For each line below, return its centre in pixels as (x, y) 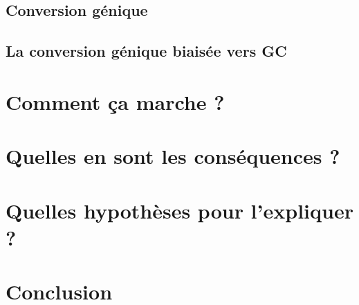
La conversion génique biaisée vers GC (146, 51)
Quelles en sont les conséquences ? (173, 156)
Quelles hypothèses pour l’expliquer (179, 210)
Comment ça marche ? (115, 101)
